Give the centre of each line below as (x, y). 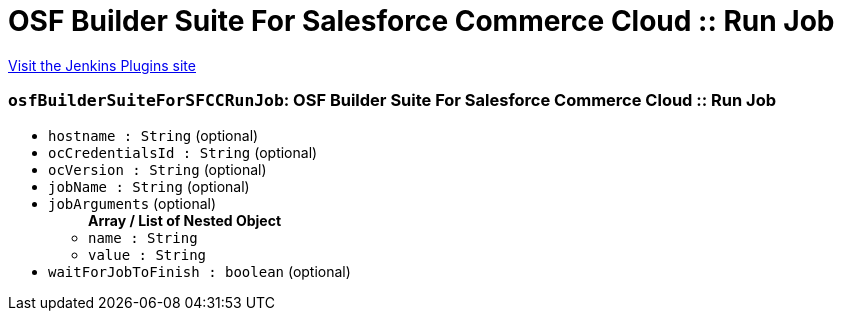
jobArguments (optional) (132, 203)
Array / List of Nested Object (185, 220)
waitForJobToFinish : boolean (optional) (199, 271)
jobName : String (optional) (149, 186)
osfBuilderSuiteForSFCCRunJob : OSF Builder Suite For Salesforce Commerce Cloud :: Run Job (392, 100)
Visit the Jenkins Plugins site (102, 65)
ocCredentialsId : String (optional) (183, 152)
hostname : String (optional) (153, 135)
